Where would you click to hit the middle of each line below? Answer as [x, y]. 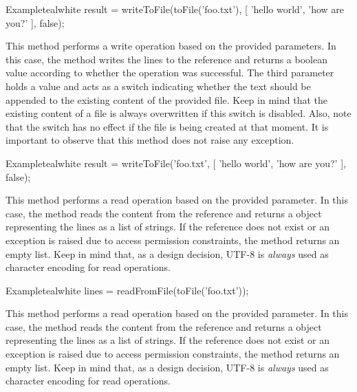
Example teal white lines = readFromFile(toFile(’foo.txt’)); [127, 290]
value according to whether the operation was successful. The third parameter [170, 73]
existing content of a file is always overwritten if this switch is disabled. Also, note [178, 113]
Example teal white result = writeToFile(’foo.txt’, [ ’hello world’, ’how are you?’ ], [176, 163]
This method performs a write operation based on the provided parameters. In [171, 46]
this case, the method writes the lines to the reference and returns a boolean [166, 59]
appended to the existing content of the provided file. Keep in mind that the [166, 99]
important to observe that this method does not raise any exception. [150, 140]
